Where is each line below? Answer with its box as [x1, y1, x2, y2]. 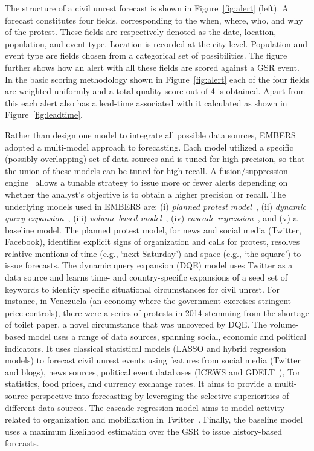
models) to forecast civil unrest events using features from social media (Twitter [5, 354, 301, 366]
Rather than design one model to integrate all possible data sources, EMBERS [5, 128, 296, 141]
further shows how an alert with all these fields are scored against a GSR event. [5, 60, 300, 73]
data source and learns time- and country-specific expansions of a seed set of [5, 271, 288, 284]
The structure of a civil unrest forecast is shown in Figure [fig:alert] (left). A [5, 2, 289, 14]
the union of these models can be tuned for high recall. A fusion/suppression [5, 164, 288, 177]
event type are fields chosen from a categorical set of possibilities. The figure [5, 49, 287, 62]
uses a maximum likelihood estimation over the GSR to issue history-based [5, 424, 282, 437]
